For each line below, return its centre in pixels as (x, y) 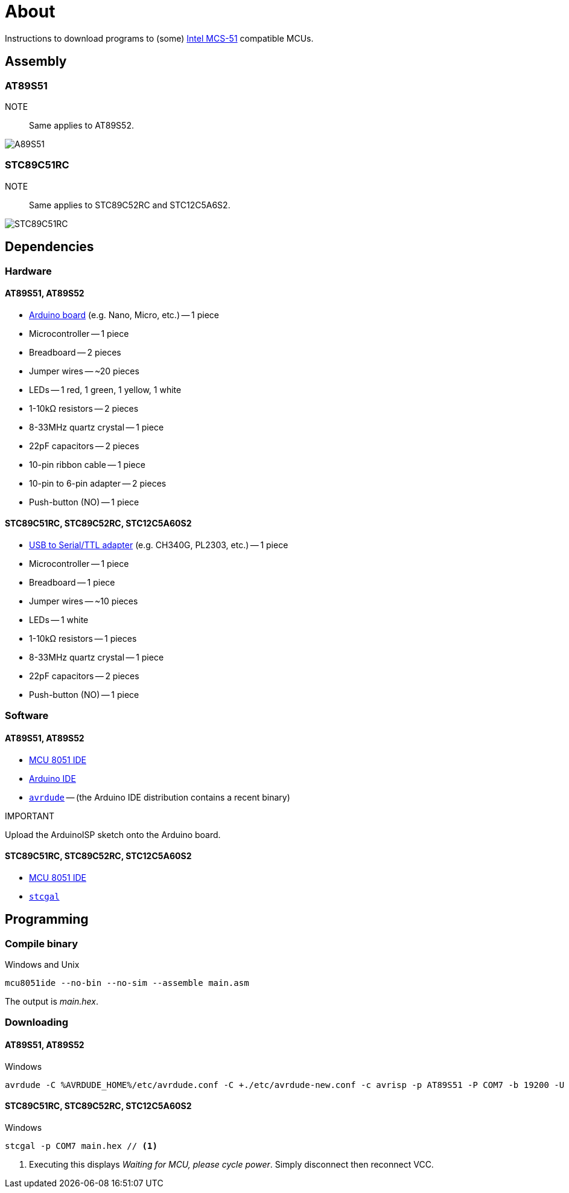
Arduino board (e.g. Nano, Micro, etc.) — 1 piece (124, 315)
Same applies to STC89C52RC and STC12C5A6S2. (130, 205)
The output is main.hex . (52, 1002)
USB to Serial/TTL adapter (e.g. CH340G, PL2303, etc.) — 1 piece (159, 545)
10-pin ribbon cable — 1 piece (87, 464)
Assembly (36, 62)
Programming (47, 920)
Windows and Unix (42, 965)
